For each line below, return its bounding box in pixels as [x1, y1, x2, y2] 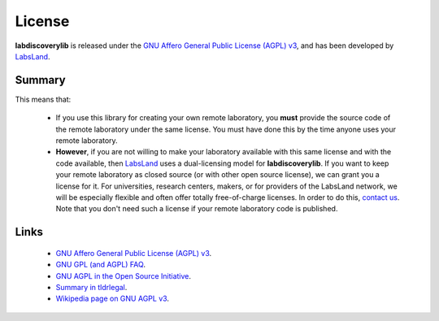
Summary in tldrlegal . [55, 282, 128, 292]
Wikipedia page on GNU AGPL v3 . [55, 293, 170, 304]
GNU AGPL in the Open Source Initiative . [55, 271, 191, 280]
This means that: [15, 94, 72, 104]
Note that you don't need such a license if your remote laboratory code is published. [55, 204, 338, 214]
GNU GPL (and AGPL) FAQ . [55, 260, 146, 270]
